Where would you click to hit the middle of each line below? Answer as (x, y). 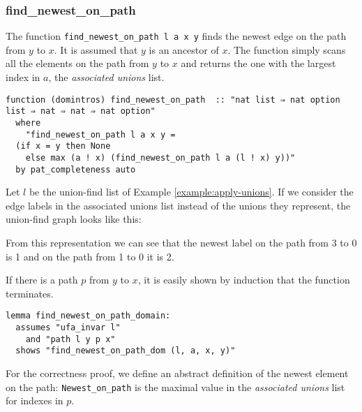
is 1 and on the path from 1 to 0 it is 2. (90, 256)
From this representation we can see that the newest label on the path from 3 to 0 (181, 243)
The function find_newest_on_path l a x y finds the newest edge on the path (176, 36)
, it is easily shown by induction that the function (244, 280)
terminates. (30, 293)
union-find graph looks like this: (74, 219)
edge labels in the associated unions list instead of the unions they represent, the (178, 205)
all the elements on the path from (77, 63)
